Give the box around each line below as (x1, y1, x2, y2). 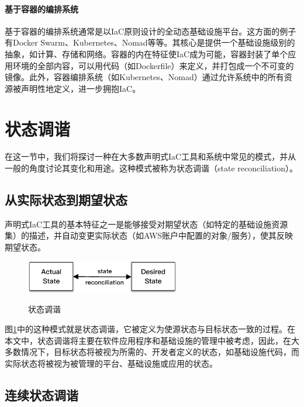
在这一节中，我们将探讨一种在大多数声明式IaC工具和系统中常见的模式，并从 (5, 150, 296, 163)
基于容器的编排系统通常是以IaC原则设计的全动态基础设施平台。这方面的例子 (5, 25, 296, 37)
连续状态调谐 (5, 385, 78, 403)
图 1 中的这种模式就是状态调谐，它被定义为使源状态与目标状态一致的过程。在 (5, 322, 295, 334)
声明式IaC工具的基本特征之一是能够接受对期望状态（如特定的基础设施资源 (5, 218, 288, 230)
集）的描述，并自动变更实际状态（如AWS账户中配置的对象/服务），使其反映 (5, 229, 293, 242)
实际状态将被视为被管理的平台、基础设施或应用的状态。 (5, 357, 217, 369)
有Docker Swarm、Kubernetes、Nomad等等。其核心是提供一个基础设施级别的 (5, 36, 295, 49)
